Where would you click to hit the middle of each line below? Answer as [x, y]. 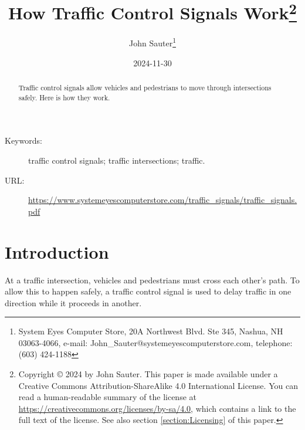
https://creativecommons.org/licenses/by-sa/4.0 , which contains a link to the [157, 408]
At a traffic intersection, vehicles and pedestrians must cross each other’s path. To [152, 280]
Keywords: [23, 140]
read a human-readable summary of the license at [107, 397]
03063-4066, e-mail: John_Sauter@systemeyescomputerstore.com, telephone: [155, 342]
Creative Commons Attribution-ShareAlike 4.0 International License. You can [158, 385]
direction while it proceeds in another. [73, 302]
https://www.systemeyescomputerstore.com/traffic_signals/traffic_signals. [163, 200]
